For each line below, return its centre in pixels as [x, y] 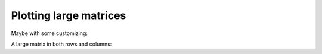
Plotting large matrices [69, 15]
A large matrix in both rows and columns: [61, 44]
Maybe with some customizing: [49, 33]
